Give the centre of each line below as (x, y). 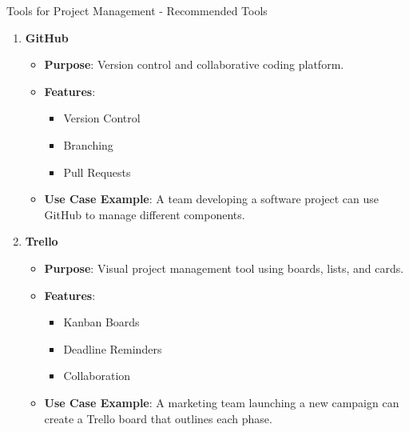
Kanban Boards (101, 322)
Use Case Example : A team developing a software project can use (211, 199)
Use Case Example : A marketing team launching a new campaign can (222, 402)
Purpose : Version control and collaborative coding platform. (194, 64)
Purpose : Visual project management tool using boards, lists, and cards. (224, 268)
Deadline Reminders (113, 348)
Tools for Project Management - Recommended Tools (137, 10)
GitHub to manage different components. (145, 214)
